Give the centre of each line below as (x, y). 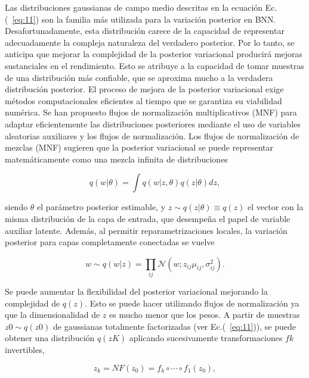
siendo (16, 207)
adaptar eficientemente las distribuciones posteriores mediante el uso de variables (153, 124)
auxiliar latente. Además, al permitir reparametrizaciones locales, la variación (146, 230)
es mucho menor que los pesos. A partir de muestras (205, 315)
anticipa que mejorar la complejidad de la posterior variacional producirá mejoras (154, 54)
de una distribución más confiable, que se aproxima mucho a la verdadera (139, 77)
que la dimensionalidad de (52, 315)
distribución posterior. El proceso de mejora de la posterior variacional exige (144, 89)
